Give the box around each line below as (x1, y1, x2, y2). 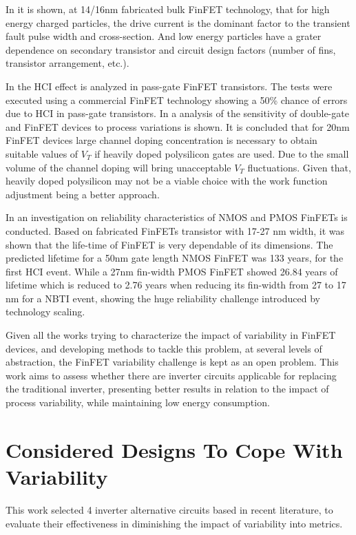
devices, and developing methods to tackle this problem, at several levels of (6, 341, 322, 355)
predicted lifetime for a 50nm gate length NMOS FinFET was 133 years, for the (6, 251, 344, 265)
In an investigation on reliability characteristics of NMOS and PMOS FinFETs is (6, 210, 348, 224)
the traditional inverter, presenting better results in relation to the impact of (6, 381, 329, 396)
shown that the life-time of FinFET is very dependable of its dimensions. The (6, 237, 333, 251)
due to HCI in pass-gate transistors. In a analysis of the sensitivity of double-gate (6, 106, 349, 120)
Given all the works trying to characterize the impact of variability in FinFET (6, 328, 336, 342)
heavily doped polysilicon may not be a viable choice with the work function (6, 174, 328, 188)
